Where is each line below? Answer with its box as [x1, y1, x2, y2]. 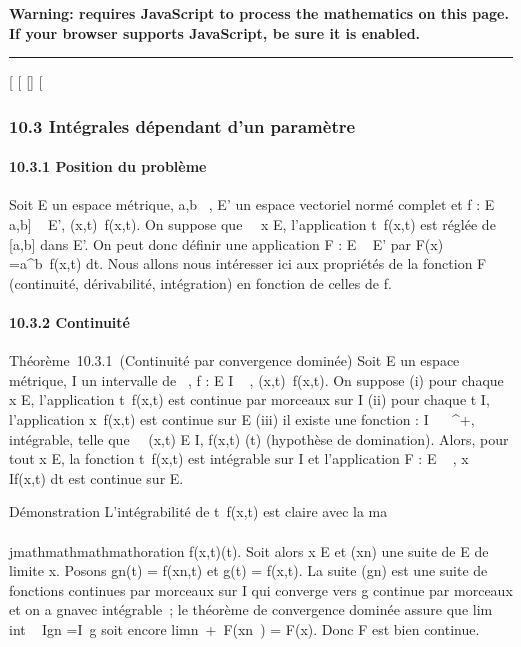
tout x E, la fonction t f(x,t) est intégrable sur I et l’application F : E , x [9, 448, 469, 469]
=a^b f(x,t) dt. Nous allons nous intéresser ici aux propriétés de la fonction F [9, 253, 487, 274]
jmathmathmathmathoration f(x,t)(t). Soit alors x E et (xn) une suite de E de [9, 540, 489, 561]
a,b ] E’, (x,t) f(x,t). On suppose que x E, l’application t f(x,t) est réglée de [9, 214, 496, 235]
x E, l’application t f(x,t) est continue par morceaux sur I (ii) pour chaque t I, [9, 389, 490, 410]
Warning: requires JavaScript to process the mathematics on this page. [9, 3, 509, 23]
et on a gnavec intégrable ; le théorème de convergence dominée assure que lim [9, 599, 493, 620]
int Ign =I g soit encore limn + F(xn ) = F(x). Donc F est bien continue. [9, 618, 480, 639]
